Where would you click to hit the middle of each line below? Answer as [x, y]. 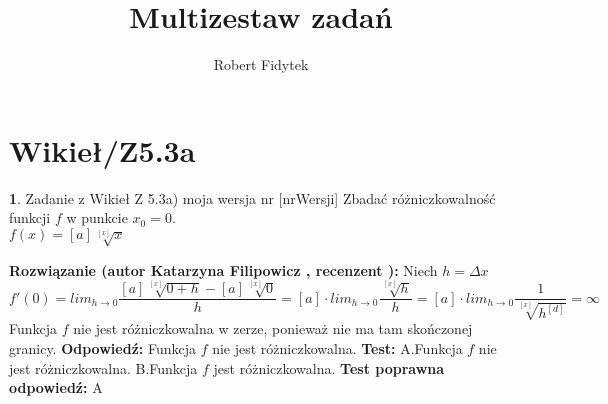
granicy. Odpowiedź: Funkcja [102, 347]
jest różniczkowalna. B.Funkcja [103, 367]
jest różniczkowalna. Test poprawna [329, 367]
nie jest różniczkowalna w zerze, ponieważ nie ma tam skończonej [273, 328]
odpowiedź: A [56, 387]
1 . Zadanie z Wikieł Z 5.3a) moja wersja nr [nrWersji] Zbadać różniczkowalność [252, 197]
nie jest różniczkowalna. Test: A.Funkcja [337, 347]
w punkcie [97, 217]
